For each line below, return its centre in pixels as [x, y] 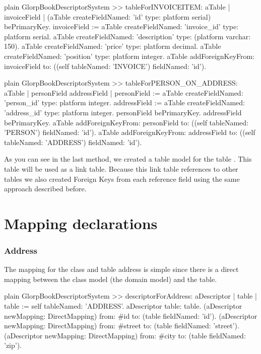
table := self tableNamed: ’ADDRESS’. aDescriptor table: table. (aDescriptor [123, 306]
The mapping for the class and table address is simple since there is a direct [121, 269]
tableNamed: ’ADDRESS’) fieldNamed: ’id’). [73, 142]
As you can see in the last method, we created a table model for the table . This [128, 159]
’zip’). [13, 345]
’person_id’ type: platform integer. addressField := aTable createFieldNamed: [125, 102]
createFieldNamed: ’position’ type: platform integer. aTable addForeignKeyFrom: [129, 56]
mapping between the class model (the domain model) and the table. [111, 279]
